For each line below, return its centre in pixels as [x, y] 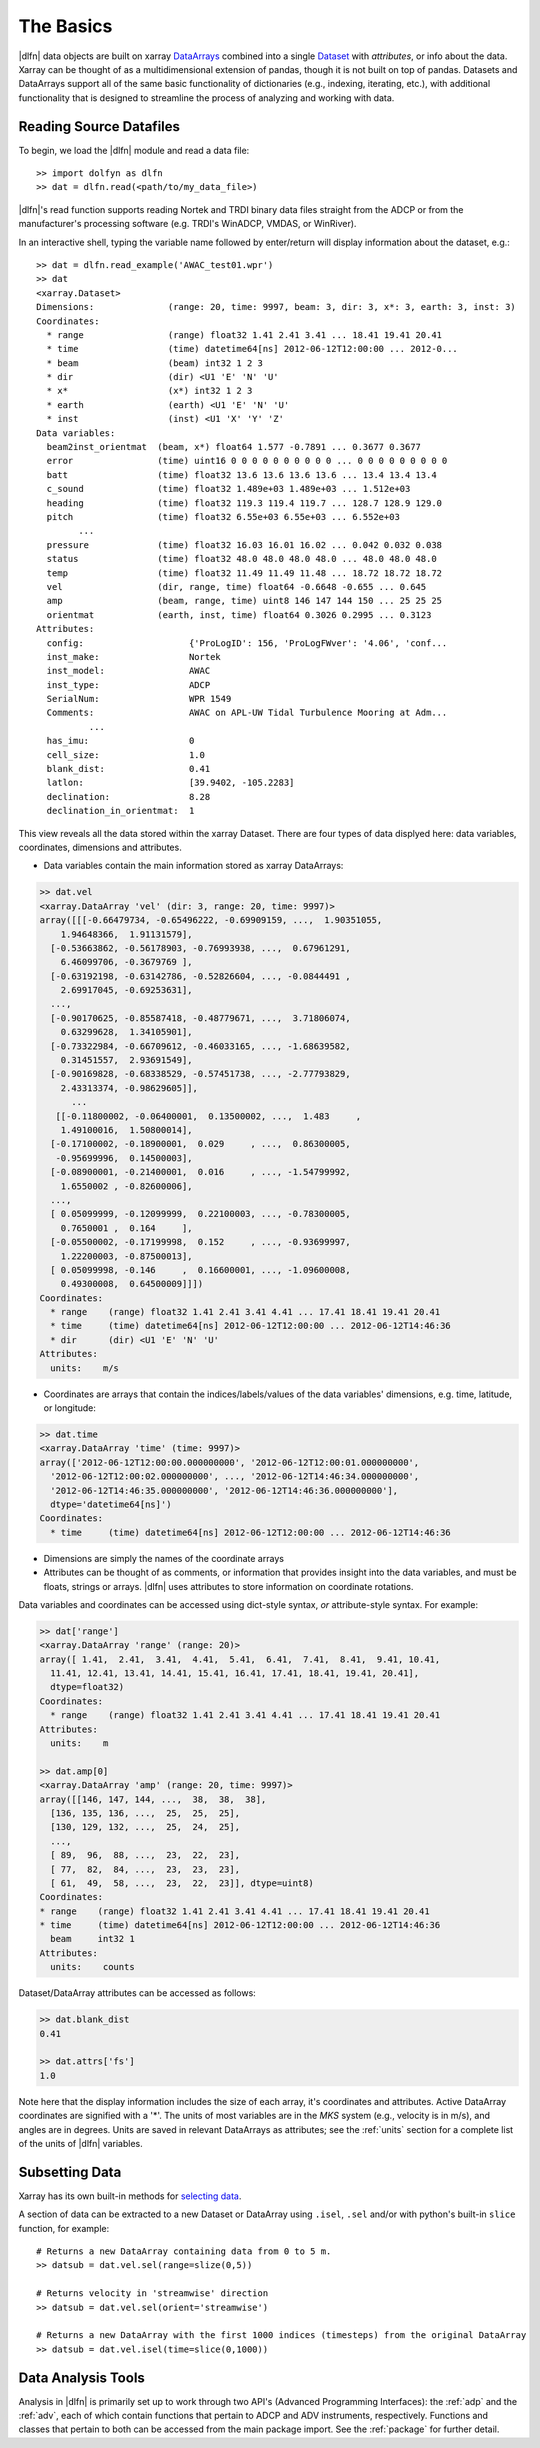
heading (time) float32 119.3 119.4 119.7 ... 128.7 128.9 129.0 [244, 503]
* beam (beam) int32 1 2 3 [155, 363]
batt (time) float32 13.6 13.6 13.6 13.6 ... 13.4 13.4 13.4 [241, 474]
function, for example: [64, 2228]
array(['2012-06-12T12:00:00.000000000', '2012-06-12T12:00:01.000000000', [229, 1462]
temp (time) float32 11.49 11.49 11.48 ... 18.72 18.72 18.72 [244, 573]
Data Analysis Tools [81, 2377]
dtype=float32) [87, 1687]
